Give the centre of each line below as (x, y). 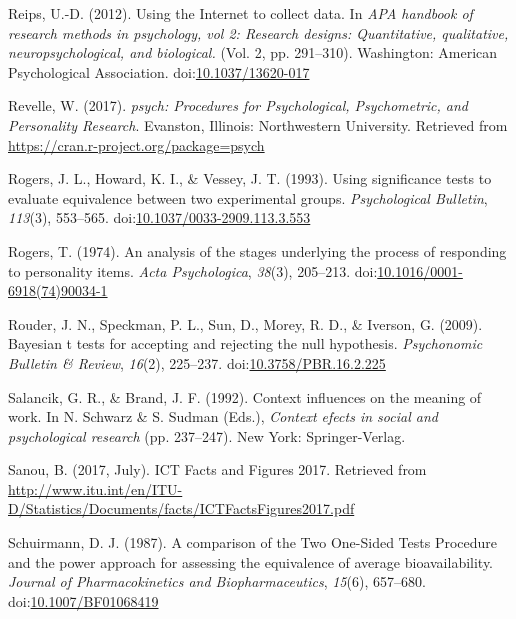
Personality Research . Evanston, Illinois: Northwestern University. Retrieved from (258, 124)
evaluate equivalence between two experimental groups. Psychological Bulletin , (248, 197)
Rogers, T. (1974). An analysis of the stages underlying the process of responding (257, 250)
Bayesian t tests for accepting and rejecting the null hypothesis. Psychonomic (245, 343)
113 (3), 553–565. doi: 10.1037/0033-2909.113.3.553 (159, 217)
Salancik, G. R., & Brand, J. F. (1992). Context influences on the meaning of (245, 396)
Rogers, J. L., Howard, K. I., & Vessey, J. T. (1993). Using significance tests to (250, 178)
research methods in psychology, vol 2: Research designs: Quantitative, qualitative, (258, 32)
